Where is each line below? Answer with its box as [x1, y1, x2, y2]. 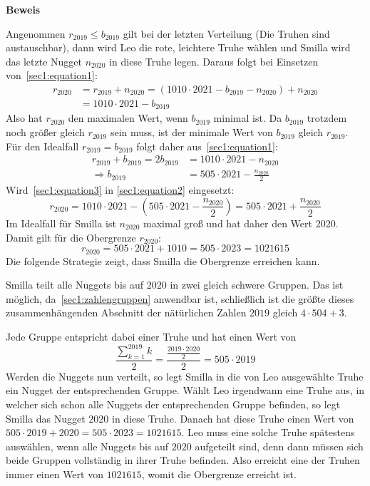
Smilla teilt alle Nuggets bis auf [6, 277, 144, 292]
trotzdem [307, 110, 347, 125]
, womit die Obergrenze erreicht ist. [141, 467, 297, 482]
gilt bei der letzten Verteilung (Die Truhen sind [123, 26, 330, 41]
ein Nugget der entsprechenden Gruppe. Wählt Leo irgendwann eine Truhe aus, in [6, 383, 365, 398]
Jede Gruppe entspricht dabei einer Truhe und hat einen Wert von [6, 329, 297, 343]
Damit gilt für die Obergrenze [6, 229, 136, 244]
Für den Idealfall [6, 138, 79, 153]
